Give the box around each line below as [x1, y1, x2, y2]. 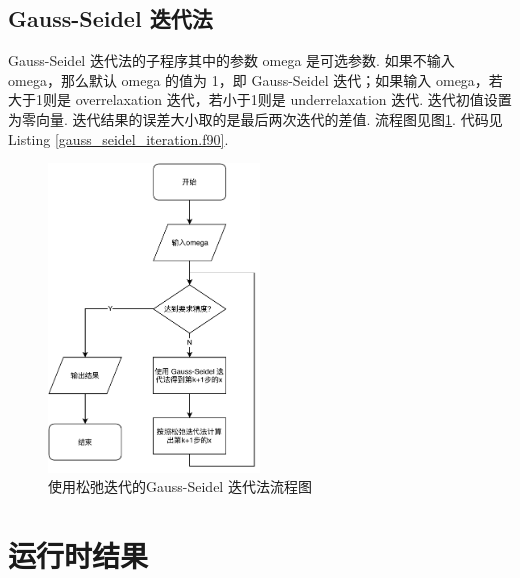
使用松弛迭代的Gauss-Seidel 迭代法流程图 [48, 476, 312, 497]
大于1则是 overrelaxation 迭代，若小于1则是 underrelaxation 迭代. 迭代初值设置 [8, 89, 512, 110]
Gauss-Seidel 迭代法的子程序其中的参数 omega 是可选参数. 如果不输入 [8, 50, 455, 71]
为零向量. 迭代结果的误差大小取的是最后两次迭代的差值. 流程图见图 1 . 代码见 [8, 108, 503, 129]
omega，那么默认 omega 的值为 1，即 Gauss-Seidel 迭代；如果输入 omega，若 [8, 69, 503, 90]
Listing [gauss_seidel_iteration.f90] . [8, 128, 229, 149]
